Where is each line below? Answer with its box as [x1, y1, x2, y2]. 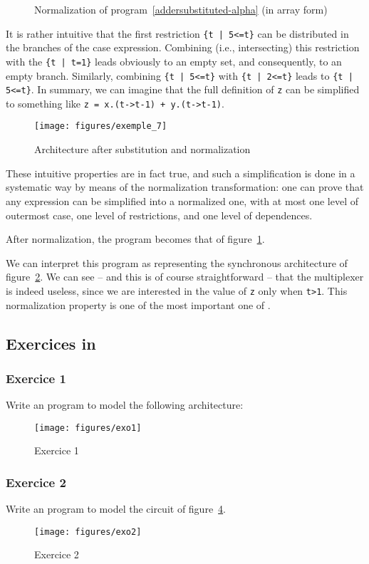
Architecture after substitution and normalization [34, 142, 251, 157]
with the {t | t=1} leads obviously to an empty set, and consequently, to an [6, 53, 342, 68]
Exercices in [6, 332, 96, 354]
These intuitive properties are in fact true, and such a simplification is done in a [6, 165, 355, 180]
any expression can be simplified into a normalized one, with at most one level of [6, 193, 359, 208]
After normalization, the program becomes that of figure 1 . [6, 231, 265, 246]
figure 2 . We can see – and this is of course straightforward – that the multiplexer [6, 269, 364, 284]
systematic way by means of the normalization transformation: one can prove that [6, 179, 364, 194]
